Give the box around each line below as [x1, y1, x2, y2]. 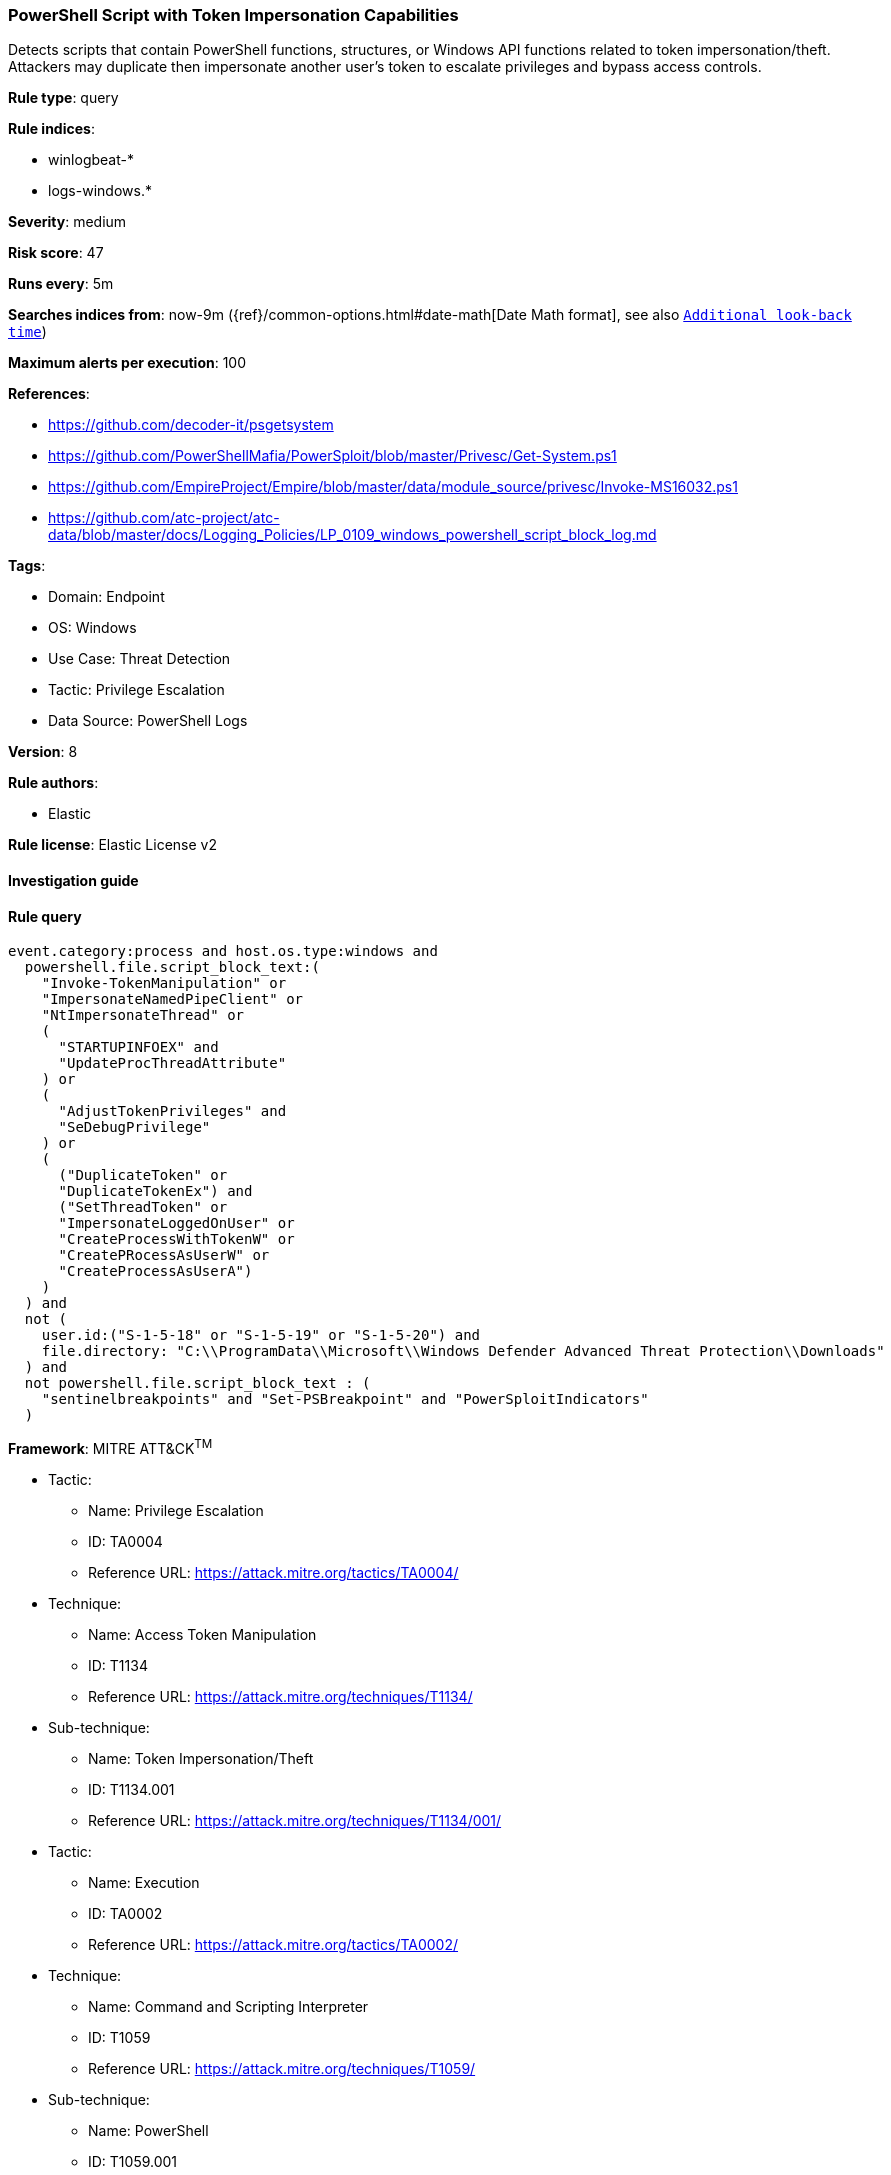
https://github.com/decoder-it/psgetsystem [48, 416, 334, 434]
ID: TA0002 [88, 1904, 163, 1922]
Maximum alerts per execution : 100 [8, 354, 247, 372]
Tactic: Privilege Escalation [48, 681, 225, 699]
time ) [8, 323, 47, 341]
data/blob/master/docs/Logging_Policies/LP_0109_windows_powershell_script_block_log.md [48, 526, 657, 544]
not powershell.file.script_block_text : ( [24, 1375, 371, 1392]
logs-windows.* [48, 182, 152, 200]
